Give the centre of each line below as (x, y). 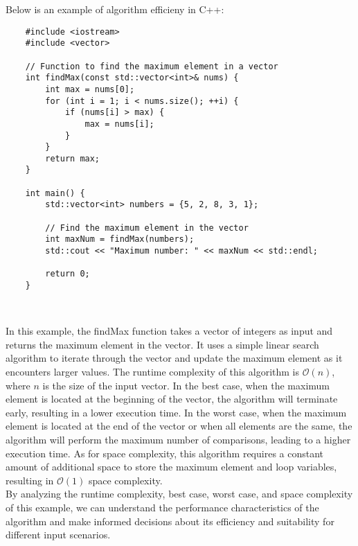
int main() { (55, 193)
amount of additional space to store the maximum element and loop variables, (171, 467)
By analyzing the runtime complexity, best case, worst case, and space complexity (179, 494)
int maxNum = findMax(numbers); (120, 239)
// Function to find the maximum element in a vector (152, 66)
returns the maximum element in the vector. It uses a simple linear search (162, 344)
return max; (73, 158)
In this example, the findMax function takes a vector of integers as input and (169, 331)
